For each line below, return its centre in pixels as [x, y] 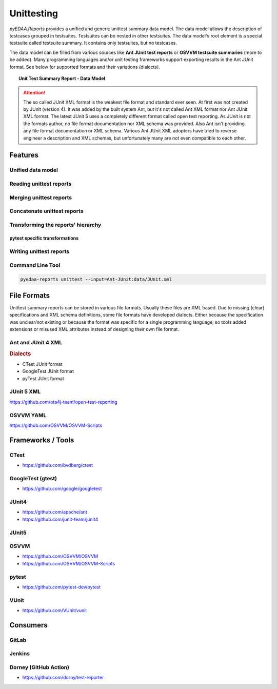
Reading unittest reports [41, 184]
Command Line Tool [35, 265]
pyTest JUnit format [43, 378]
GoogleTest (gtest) [33, 478]
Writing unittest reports [39, 251]
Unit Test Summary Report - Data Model [62, 78]
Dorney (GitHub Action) [39, 667]
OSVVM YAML [28, 415]
